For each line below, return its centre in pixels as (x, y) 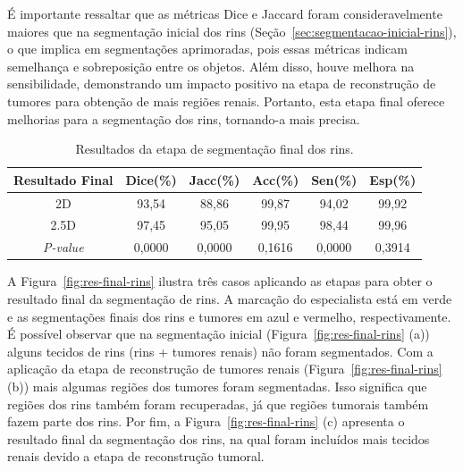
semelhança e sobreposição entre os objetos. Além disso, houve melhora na (211, 66)
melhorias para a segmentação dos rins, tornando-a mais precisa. (184, 118)
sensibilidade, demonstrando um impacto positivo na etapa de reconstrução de (222, 84)
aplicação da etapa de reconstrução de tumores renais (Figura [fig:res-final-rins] (225, 369)
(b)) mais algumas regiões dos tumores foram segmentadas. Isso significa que (217, 386)
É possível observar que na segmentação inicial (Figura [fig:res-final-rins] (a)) (219, 334)
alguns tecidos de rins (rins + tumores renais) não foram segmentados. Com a (220, 351)
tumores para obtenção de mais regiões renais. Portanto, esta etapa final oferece (226, 101)
